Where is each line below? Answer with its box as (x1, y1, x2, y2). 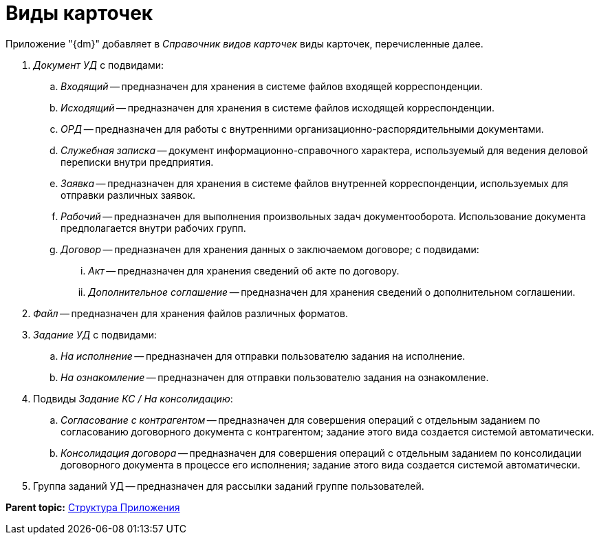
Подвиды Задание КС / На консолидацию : (33, 392, 233, 404)
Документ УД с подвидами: (33, 58, 164, 71)
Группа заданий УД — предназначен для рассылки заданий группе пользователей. (33, 479, 424, 492)
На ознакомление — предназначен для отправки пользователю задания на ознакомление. (61, 371, 489, 383)
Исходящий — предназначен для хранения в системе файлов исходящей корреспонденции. (61, 101, 495, 114)
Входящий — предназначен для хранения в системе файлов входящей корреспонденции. (61, 80, 483, 92)
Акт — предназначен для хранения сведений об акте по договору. (88, 264, 400, 277)
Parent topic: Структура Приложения (6, 501, 180, 513)
